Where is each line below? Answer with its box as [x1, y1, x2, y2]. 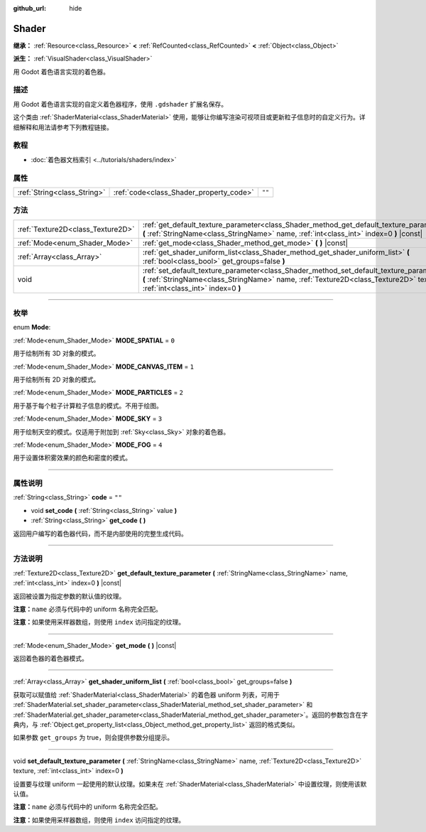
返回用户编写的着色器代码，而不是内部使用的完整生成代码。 [13, 529, 187, 538]
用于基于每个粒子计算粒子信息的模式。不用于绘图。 [13, 401, 163, 410]
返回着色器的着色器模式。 [13, 654, 88, 663]
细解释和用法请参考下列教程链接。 [13, 123, 113, 131]
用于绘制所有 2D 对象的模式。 [13, 375, 100, 384]
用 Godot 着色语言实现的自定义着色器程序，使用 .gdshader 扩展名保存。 [13, 99, 227, 108]
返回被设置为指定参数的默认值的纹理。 [13, 592, 126, 600]
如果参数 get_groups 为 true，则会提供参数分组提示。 [13, 733, 174, 742]
